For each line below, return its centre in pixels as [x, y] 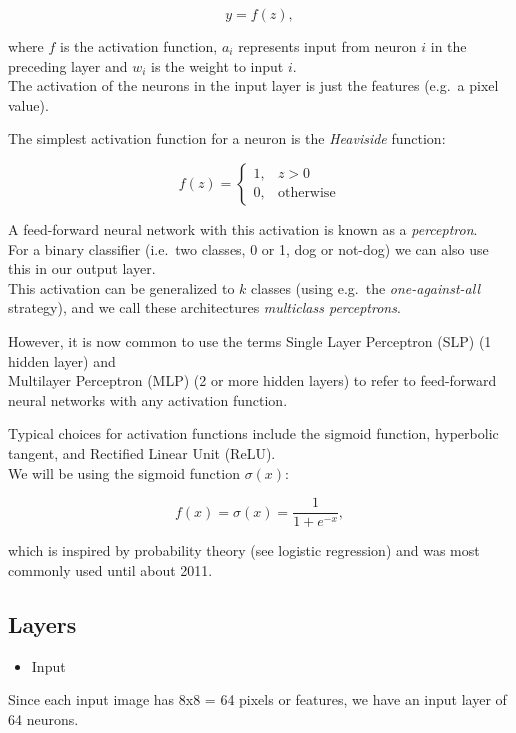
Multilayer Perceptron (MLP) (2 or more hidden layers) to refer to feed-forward [252, 380]
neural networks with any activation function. [148, 399]
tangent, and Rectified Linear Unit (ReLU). [142, 452]
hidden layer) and [62, 360]
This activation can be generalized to [121, 287]
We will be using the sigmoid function [124, 472]
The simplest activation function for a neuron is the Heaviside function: [227, 138]
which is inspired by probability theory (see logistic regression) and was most [244, 550]
